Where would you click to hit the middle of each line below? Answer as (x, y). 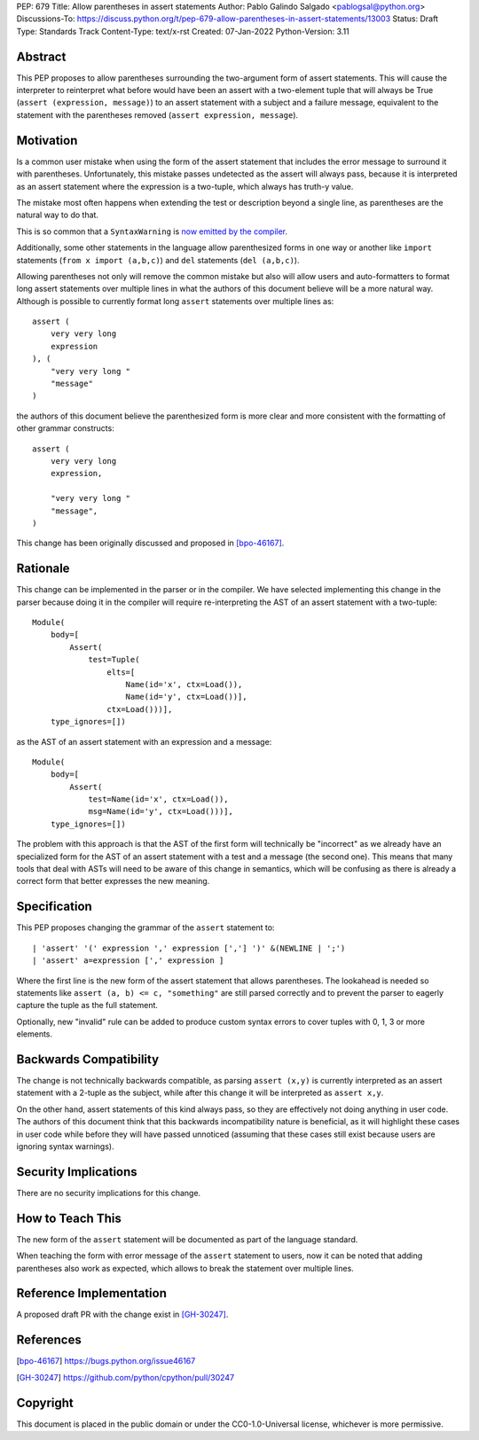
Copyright (45, 1402)
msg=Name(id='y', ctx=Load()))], (161, 812)
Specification (54, 907)
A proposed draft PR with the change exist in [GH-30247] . (122, 1315)
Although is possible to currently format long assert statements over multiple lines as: (175, 301)
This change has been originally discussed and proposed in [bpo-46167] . (150, 543)
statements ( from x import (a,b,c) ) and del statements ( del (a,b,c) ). (158, 260)
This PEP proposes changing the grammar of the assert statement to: (145, 927)
